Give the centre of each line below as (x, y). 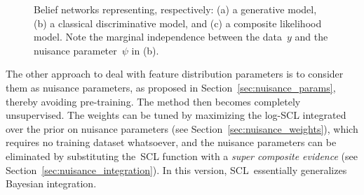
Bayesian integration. (51, 183)
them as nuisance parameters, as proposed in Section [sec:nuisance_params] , (171, 87)
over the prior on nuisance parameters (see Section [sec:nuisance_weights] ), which (182, 128)
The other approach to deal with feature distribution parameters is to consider (175, 74)
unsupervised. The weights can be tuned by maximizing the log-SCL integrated (176, 115)
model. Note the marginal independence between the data (158, 37)
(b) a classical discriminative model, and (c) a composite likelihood (178, 23)
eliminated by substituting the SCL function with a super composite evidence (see (182, 156)
